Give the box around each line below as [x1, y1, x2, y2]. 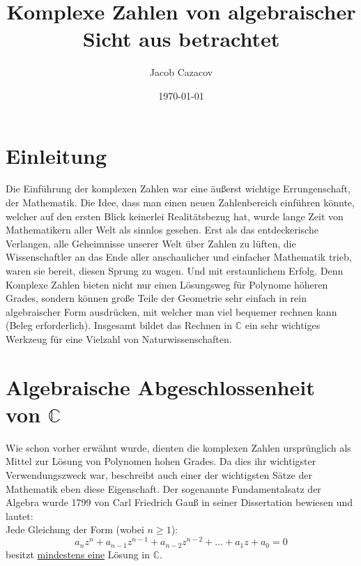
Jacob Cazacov [149, 65, 213, 79]
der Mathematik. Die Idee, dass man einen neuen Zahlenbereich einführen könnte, [6, 195, 355, 210]
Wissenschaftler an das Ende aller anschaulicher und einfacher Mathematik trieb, [6, 250, 352, 264]
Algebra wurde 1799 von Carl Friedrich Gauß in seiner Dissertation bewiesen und [6, 495, 353, 510]
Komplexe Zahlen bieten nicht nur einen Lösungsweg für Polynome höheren [6, 277, 328, 291]
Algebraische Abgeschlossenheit [6, 372, 315, 401]
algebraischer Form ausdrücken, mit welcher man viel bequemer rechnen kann [6, 304, 337, 319]
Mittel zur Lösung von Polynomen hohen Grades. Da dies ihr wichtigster [6, 454, 316, 468]
